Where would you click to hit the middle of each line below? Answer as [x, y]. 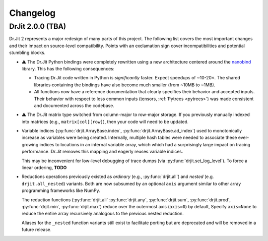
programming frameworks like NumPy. [61, 190]
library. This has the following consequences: [68, 68]
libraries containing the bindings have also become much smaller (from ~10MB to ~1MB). [125, 85]
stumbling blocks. [27, 53]
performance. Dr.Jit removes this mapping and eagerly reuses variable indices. [102, 152]
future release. [36, 230]
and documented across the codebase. [74, 105]
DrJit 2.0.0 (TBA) [38, 26]
